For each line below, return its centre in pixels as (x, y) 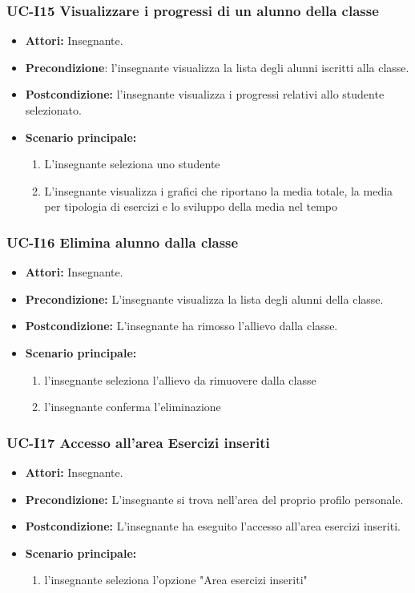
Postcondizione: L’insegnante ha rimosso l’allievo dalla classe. (181, 326)
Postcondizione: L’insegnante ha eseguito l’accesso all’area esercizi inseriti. (213, 526)
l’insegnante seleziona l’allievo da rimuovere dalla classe (180, 379)
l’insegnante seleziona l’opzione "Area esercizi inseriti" (176, 580)
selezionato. (53, 110)
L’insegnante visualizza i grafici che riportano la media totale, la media (219, 190)
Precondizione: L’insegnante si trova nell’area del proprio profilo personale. (214, 499)
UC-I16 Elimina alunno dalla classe (123, 242)
